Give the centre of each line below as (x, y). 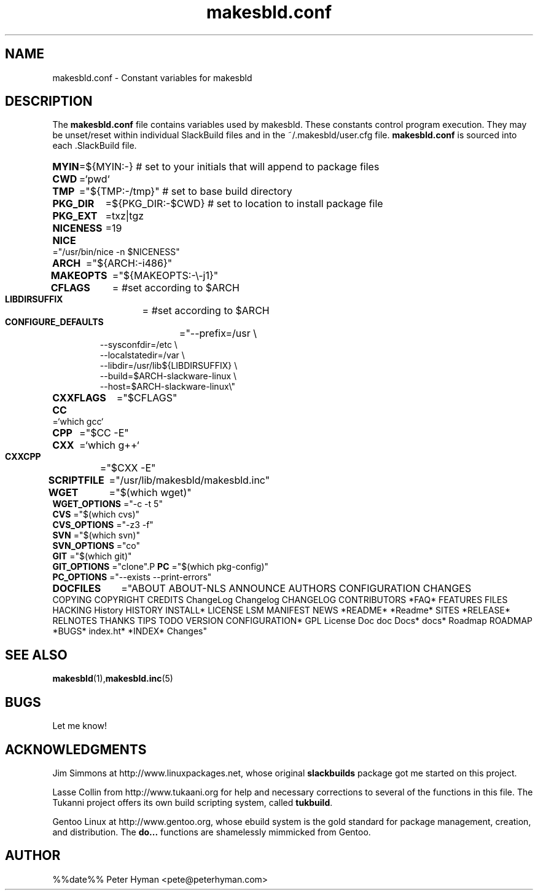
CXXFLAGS (79, 398)
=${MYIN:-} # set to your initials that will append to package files (229, 167)
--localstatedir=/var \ (142, 355)
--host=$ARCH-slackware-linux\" (168, 387)
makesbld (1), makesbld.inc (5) (113, 679)
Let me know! (80, 726)
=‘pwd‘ (94, 179)
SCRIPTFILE (76, 480)
